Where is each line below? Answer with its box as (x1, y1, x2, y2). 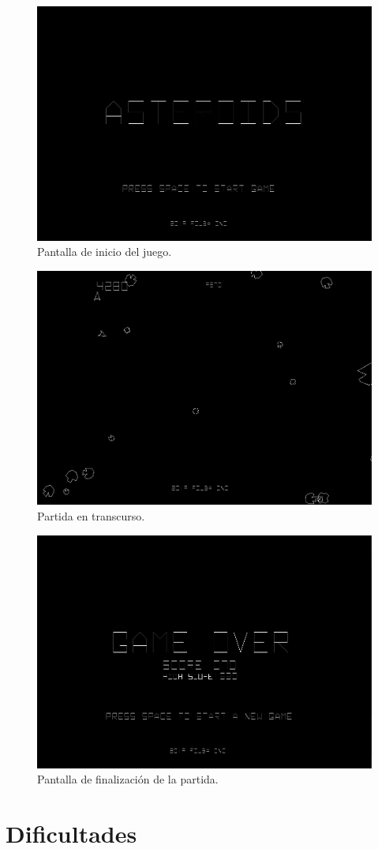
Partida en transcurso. (37, 507, 145, 524)
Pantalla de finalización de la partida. (37, 771, 219, 787)
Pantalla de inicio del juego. (37, 243, 172, 260)
